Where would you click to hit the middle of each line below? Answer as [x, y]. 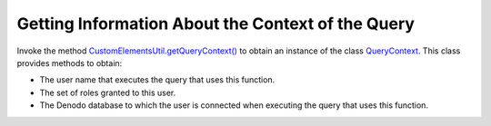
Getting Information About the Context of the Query [216, 24]
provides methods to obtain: [70, 63]
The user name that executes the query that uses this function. [157, 80]
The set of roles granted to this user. [108, 92]
